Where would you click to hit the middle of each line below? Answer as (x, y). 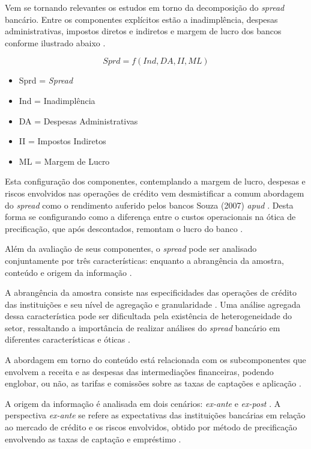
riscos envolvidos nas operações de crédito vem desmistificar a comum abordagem (155, 193)
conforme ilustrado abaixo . (55, 42)
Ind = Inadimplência (57, 100)
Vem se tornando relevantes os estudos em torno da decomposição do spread (145, 7)
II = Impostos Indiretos (62, 141)
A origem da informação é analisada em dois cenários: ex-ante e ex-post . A (143, 403)
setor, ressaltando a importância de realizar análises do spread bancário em (143, 327)
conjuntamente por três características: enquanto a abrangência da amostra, (144, 260)
